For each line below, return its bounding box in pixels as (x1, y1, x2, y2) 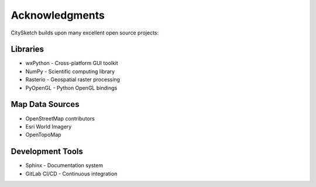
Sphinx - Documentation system (25, 162, 104, 169)
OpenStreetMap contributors (25, 115, 95, 122)
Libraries (11, 44, 44, 54)
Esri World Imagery (25, 123, 72, 130)
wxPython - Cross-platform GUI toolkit (25, 60, 118, 67)
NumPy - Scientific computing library (25, 68, 115, 75)
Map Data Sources (11, 99, 80, 109)
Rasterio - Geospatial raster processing (25, 76, 120, 83)
